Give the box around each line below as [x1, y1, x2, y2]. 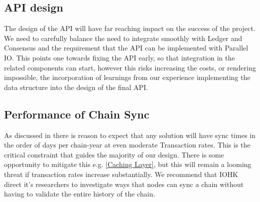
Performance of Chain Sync [4, 106, 149, 121]
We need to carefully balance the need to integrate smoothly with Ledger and [4, 32, 242, 43]
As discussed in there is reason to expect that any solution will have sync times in [4, 129, 255, 140]
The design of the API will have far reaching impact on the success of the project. [4, 23, 255, 33]
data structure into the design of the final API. [4, 81, 148, 92]
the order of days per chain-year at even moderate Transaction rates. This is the [4, 139, 250, 150]
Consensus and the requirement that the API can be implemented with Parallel [4, 42, 248, 53]
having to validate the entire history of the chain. [4, 188, 155, 199]
